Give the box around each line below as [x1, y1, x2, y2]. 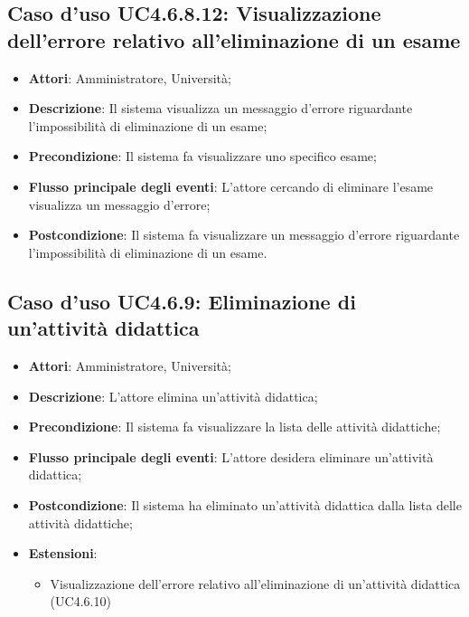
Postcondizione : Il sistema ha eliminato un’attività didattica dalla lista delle [28, 495, 462, 514]
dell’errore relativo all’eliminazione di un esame [7, 25, 461, 53]
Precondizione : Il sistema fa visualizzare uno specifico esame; [28, 147, 377, 166]
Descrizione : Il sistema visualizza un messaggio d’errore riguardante [28, 99, 413, 118]
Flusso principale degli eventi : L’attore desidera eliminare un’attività [28, 447, 434, 466]
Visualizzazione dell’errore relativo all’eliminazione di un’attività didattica [50, 574, 461, 593]
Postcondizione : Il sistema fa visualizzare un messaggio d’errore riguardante [28, 225, 460, 244]
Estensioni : [28, 544, 98, 563]
